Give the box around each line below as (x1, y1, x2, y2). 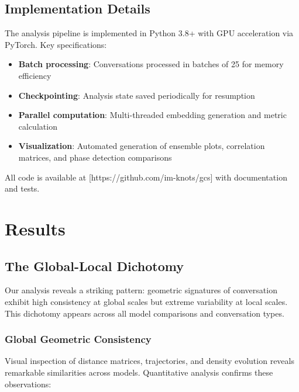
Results (5, 216, 66, 240)
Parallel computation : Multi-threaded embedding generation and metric (18, 109, 287, 121)
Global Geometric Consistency (5, 332, 152, 346)
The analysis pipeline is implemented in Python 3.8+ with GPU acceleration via (5, 27, 294, 39)
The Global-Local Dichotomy (5, 256, 184, 275)
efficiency (18, 69, 51, 81)
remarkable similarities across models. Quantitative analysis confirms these (5, 366, 273, 378)
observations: (5, 377, 51, 390)
